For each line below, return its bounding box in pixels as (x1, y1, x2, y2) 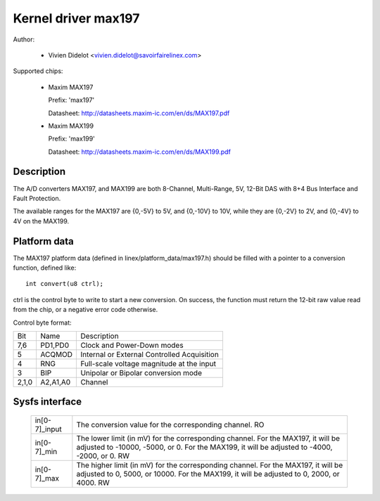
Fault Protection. (13, 194, 61, 202)
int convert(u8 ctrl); (25, 280, 104, 288)
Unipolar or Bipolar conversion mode (80, 368, 202, 377)
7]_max (34, 474, 60, 483)
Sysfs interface (13, 396, 82, 408)
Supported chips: (13, 67, 63, 75)
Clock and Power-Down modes (80, 341, 184, 350)
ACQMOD (40, 350, 73, 359)
